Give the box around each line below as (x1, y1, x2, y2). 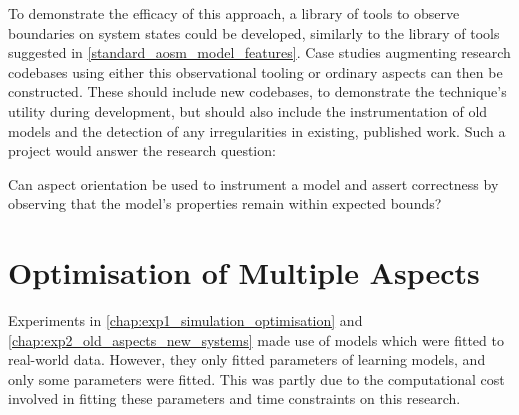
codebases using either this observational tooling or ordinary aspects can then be (8, 61, 503, 82)
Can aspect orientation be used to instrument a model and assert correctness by (8, 173, 499, 194)
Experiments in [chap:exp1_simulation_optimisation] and (8, 310, 363, 331)
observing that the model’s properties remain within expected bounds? (8, 193, 442, 214)
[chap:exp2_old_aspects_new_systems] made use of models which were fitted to (8, 329, 504, 350)
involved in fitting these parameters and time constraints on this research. (8, 388, 461, 409)
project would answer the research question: (8, 140, 276, 161)
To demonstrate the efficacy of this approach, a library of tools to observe (8, 3, 460, 23)
